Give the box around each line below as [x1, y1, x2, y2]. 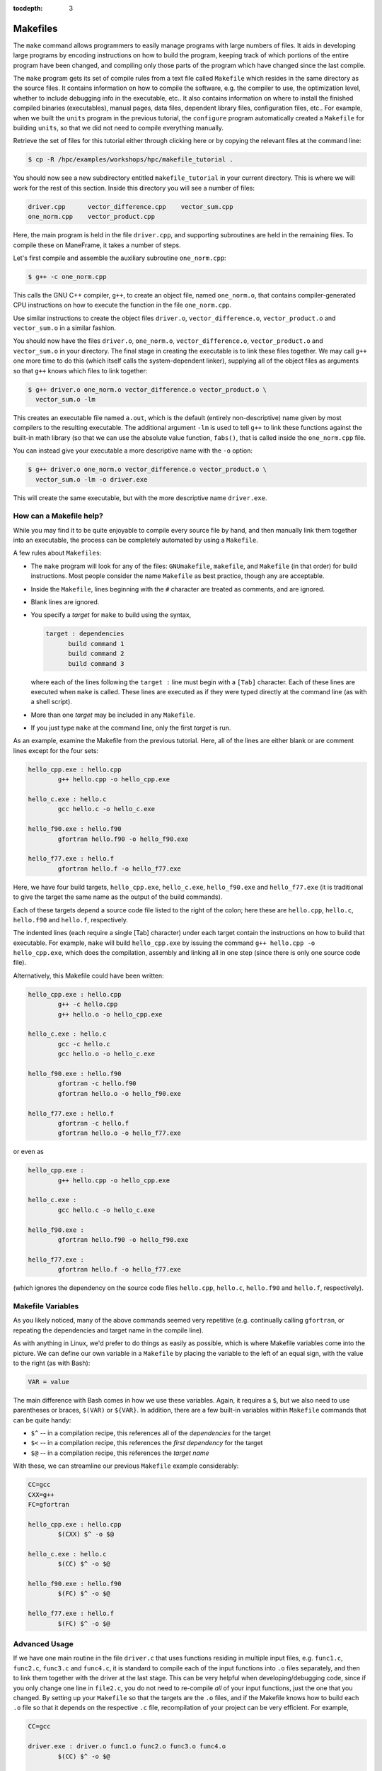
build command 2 [68, 650, 125, 658]
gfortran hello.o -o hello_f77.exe [57, 1129, 182, 1137]
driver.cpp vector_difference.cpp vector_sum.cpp [28, 203, 233, 210]
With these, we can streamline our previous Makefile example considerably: [13, 1461, 239, 1470]
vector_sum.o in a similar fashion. [13, 324, 116, 332]
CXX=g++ [28, 1490, 54, 1498]
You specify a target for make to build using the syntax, [30, 611, 192, 619]
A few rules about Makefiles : [13, 549, 102, 558]
